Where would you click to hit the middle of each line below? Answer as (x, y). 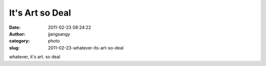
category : (19, 41)
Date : (15, 27)
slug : (14, 48)
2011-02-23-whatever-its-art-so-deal (86, 48)
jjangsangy (59, 34)
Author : (17, 34)
